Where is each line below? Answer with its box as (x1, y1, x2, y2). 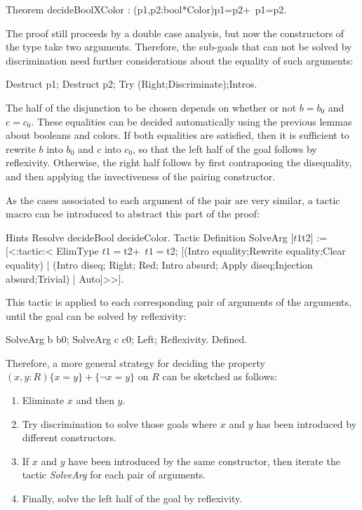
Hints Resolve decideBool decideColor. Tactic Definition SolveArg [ (6, 229, 294, 244)
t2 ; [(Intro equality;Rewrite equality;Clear (166, 243, 346, 258)
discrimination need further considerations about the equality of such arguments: (6, 53, 354, 67)
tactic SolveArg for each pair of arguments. (22, 467, 206, 482)
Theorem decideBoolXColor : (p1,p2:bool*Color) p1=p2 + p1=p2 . (6, 2, 287, 16)
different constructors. (22, 430, 116, 445)
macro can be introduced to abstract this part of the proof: (6, 206, 260, 221)
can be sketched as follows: (162, 369, 277, 384)
